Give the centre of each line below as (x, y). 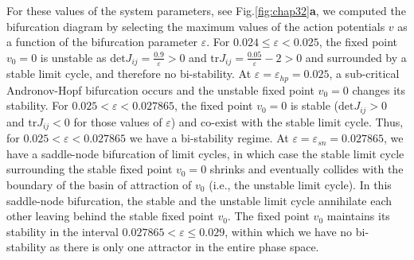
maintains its (358, 216)
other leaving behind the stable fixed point (110, 216)
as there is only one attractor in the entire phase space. (184, 247)
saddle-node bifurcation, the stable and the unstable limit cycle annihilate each (199, 200)
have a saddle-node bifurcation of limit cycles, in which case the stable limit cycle (205, 153)
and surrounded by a (356, 57)
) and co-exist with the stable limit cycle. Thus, (287, 121)
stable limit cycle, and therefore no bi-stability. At (129, 74)
